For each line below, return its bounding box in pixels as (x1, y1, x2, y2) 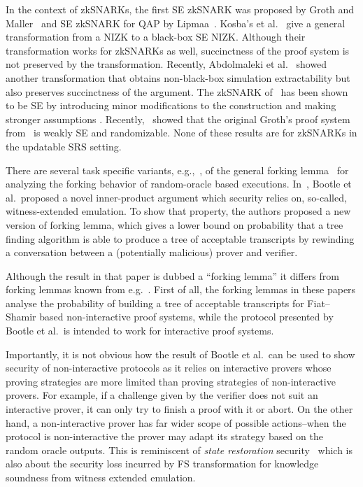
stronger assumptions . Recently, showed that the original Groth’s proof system (6, 111, 350, 126)
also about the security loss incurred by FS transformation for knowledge (6, 456, 319, 471)
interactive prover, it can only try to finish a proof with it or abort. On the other (6, 402, 353, 416)
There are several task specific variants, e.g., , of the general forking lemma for (6, 162, 349, 177)
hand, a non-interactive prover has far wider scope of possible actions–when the (6, 415, 346, 430)
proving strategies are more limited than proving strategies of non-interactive (6, 374, 336, 388)
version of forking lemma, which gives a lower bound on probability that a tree (6, 217, 343, 232)
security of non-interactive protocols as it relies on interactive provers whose (6, 360, 332, 375)
